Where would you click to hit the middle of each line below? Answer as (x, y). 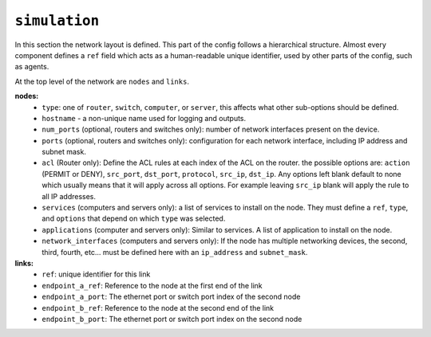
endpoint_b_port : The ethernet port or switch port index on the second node (172, 319)
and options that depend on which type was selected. (134, 218)
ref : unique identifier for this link (96, 274)
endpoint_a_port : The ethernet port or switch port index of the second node (171, 297)
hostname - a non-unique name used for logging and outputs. (144, 118)
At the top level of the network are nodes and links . (102, 81)
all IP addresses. (69, 196)
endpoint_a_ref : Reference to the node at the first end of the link (152, 285)
